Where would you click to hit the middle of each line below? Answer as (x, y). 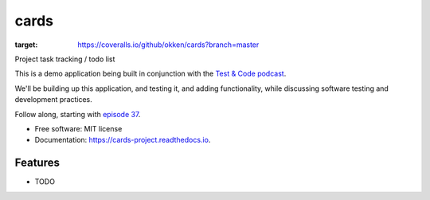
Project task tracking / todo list (65, 59)
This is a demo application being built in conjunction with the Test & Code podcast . (150, 74)
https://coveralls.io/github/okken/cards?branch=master (168, 45)
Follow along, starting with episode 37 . (78, 114)
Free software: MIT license (78, 128)
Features (37, 163)
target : (26, 45)
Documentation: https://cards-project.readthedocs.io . (123, 140)
